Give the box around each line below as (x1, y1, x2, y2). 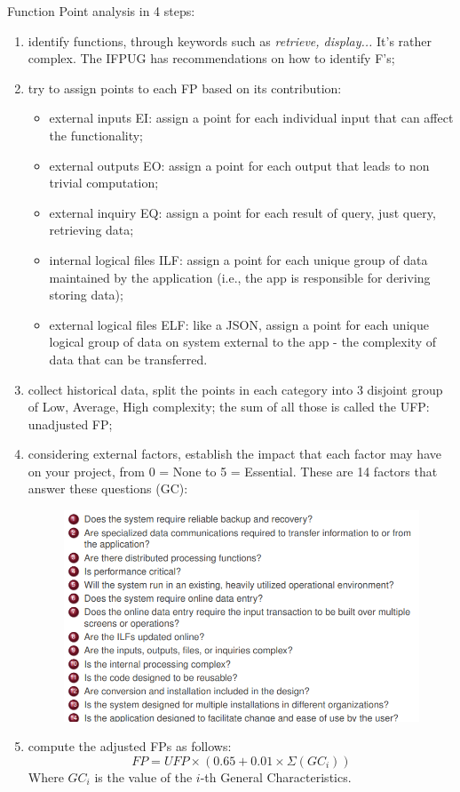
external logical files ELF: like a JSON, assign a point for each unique (49, 315, 429, 333)
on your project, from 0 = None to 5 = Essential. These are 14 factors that (28, 461, 438, 480)
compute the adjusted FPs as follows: (28, 737, 232, 756)
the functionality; (49, 125, 144, 144)
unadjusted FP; (28, 414, 113, 433)
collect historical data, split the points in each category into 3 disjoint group (28, 380, 443, 398)
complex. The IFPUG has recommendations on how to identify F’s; (28, 49, 395, 68)
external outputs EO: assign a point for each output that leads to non (49, 156, 430, 174)
